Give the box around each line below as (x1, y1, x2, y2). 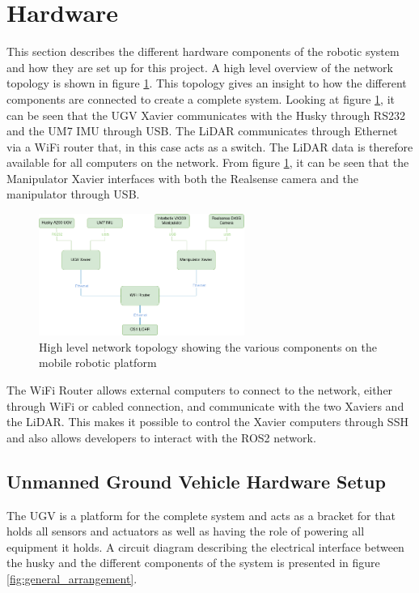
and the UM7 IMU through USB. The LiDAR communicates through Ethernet (6, 122, 398, 139)
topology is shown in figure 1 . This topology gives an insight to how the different (6, 75, 407, 92)
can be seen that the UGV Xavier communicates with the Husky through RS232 (6, 106, 405, 123)
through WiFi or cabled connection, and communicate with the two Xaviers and (6, 397, 404, 414)
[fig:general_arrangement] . (6, 570, 138, 587)
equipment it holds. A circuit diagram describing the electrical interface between (6, 538, 404, 555)
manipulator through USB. (6, 186, 140, 203)
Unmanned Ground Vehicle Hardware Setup (6, 468, 386, 493)
